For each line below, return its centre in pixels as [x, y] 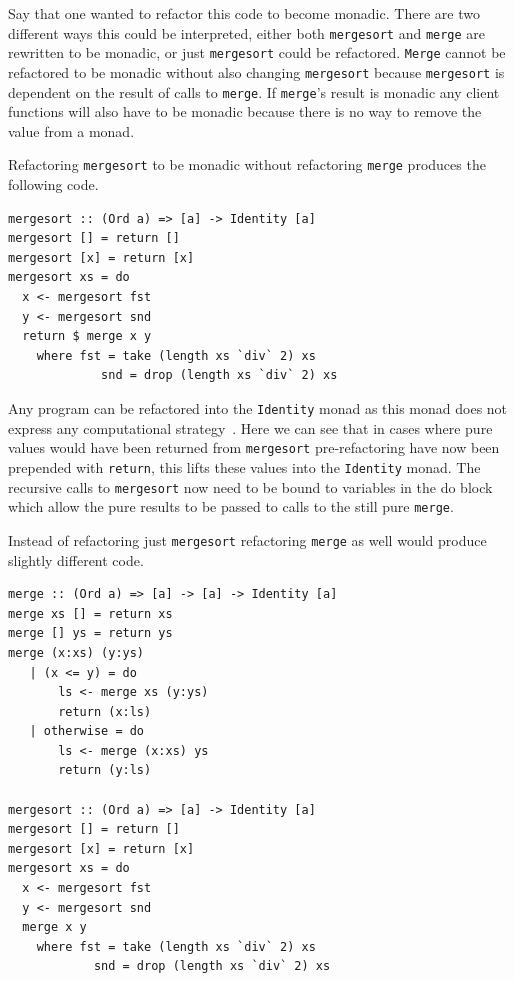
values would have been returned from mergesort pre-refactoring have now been [254, 447]
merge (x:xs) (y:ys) [76, 652]
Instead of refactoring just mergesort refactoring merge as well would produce [247, 539]
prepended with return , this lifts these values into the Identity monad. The [244, 466]
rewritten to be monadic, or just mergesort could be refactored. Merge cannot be [257, 52]
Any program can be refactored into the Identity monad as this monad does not [258, 408]
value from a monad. [71, 130]
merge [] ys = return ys [90, 633]
